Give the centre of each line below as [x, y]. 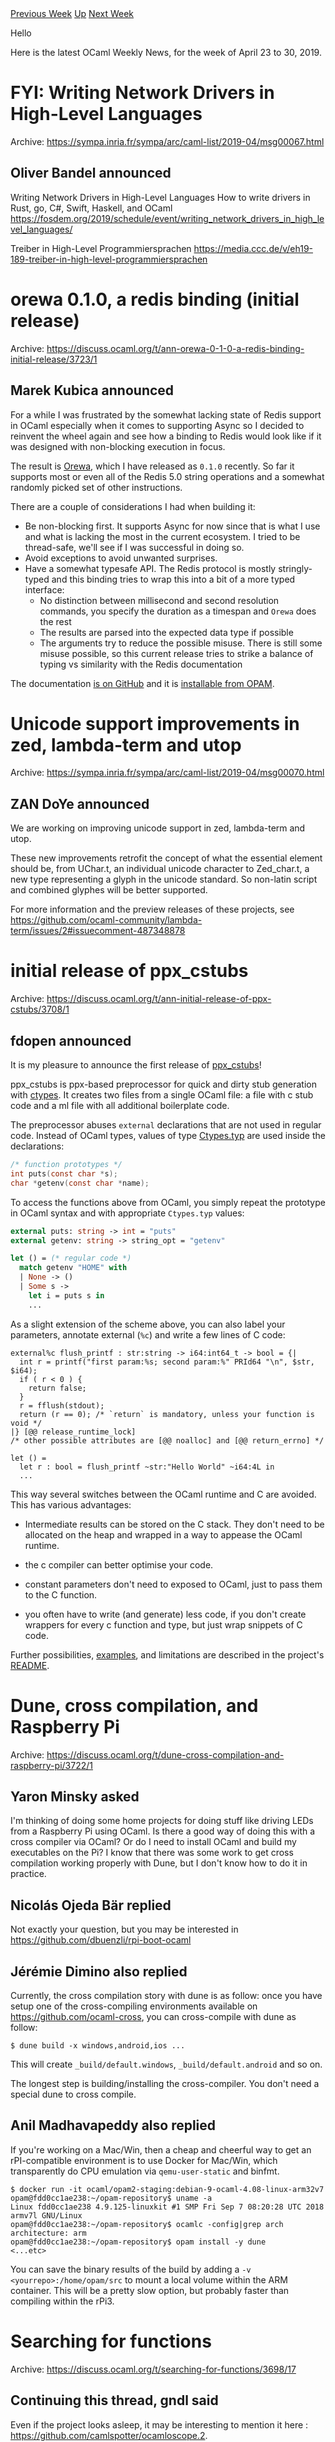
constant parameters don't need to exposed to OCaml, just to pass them [173, 1584]
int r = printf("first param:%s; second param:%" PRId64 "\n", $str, [167, 1362]
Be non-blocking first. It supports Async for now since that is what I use [172, 526]
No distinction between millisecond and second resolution [159, 600]
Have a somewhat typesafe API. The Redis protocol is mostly [150, 568]
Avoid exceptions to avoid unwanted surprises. [121, 558]
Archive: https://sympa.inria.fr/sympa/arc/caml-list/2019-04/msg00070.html [167, 773]
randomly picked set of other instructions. [96, 487]
